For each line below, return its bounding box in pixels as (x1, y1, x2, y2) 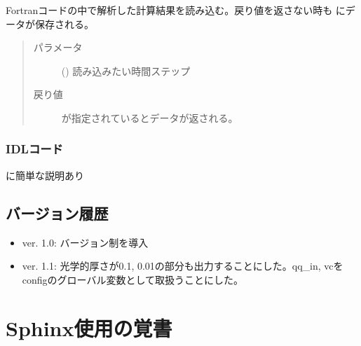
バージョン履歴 (6, 202, 109, 223)
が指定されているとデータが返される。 (61, 110, 238, 125)
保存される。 (34, 16, 94, 31)
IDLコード (6, 140, 63, 158)
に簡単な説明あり (6, 167, 84, 182)
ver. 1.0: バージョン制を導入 (22, 235, 149, 249)
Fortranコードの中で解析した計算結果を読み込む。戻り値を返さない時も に (6, 3, 346, 17)
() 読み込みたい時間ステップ (61, 63, 191, 78)
